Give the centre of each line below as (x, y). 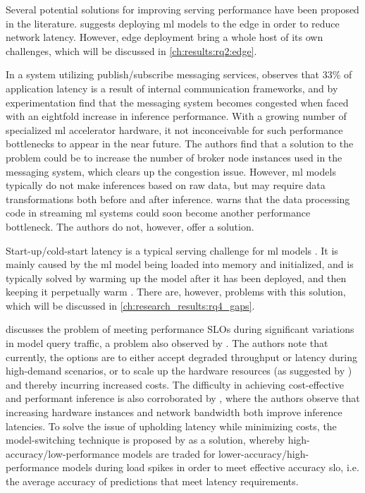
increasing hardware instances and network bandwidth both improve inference (174, 412)
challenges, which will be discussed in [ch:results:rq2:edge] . (131, 50)
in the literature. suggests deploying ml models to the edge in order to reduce (173, 23)
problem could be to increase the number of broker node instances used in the (174, 157)
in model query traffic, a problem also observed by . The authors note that (167, 343)
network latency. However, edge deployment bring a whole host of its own (165, 37)
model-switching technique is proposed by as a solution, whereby (145, 440)
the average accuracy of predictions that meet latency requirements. (152, 481)
